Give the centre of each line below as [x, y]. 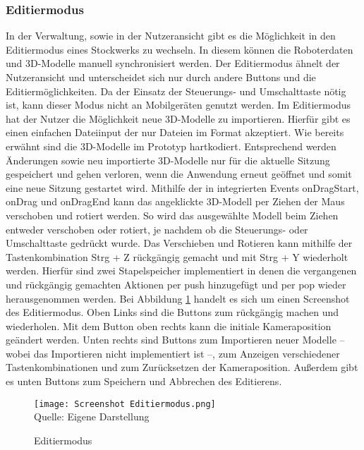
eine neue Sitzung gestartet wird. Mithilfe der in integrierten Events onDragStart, [182, 187]
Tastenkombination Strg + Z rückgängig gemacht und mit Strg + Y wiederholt [177, 256]
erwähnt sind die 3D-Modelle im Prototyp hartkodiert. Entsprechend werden [171, 146]
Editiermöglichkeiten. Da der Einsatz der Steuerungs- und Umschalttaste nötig [176, 91]
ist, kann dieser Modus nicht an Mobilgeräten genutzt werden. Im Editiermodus [178, 105]
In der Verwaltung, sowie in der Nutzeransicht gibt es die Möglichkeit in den [171, 36]
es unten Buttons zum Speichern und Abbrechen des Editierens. [144, 381]
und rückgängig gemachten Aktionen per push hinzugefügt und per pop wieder [176, 284]
